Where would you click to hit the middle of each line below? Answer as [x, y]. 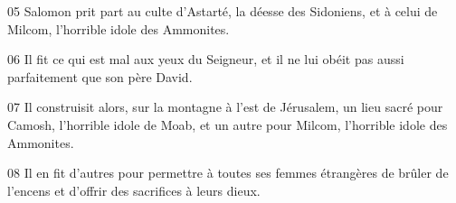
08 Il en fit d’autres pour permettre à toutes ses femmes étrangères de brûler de [228, 173]
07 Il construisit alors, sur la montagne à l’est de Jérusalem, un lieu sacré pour [225, 107]
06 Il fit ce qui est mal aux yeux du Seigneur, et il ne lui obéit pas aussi [206, 59]
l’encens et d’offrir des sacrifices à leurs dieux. [134, 190]
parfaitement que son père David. [100, 76]
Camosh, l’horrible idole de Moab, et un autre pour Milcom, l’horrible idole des [228, 124]
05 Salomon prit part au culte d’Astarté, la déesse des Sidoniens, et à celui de [223, 11]
